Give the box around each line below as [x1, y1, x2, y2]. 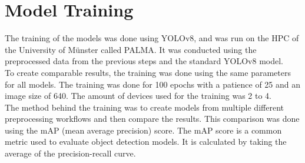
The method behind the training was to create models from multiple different [5, 101, 284, 113]
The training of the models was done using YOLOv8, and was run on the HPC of [5, 32, 299, 44]
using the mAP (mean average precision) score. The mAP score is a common [5, 124, 282, 136]
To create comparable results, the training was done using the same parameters [5, 66, 291, 78]
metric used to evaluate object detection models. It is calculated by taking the [5, 135, 287, 148]
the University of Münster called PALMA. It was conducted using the [5, 43, 257, 55]
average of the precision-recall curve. [5, 147, 136, 159]
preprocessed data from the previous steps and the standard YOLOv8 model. [5, 55, 283, 67]
